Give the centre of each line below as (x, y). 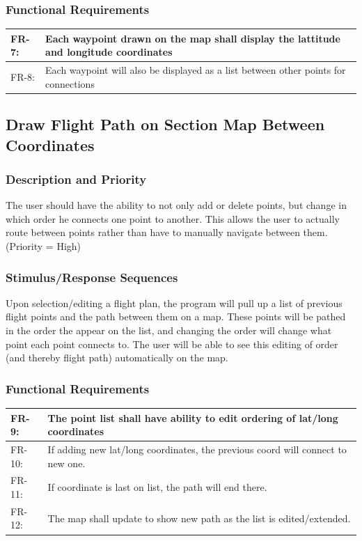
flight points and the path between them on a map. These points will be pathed (176, 316)
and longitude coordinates (109, 52)
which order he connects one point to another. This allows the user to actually (173, 218)
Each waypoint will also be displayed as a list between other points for (196, 70)
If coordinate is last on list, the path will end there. (157, 487)
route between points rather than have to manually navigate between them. (167, 232)
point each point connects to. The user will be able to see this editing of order (172, 344)
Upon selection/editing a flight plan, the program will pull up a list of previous (174, 303)
